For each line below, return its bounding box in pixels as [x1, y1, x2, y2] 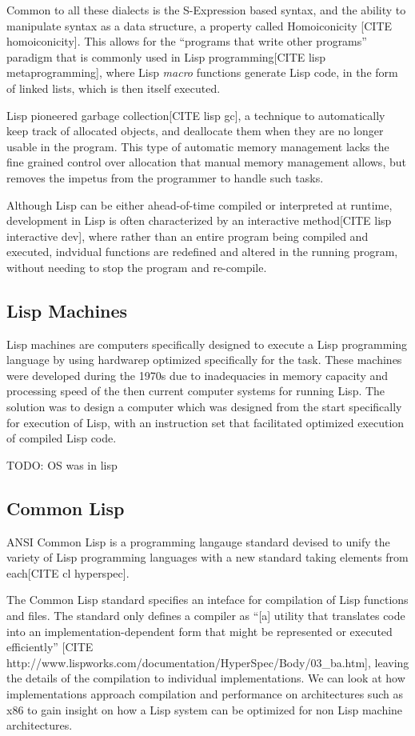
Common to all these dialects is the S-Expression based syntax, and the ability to [6, 2, 406, 18]
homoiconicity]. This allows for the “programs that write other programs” [6, 33, 367, 50]
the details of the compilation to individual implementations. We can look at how [6, 670, 405, 686]
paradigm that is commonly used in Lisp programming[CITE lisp [6, 48, 326, 65]
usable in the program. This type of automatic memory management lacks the [6, 138, 389, 154]
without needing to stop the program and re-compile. [6, 258, 267, 275]
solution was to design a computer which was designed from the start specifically [6, 398, 402, 415]
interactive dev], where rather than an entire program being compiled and [6, 227, 369, 244]
